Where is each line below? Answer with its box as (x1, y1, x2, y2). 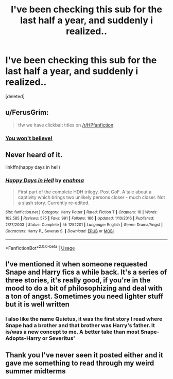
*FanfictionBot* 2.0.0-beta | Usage (5, 244, 75, 251)
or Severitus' (42, 335, 76, 342)
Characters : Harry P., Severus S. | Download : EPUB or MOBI (5, 228, 114, 233)
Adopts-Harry (5, 335, 41, 342)
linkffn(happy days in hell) (5, 164, 61, 170)
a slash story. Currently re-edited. (18, 200, 90, 206)
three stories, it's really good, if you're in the (5, 276, 151, 285)
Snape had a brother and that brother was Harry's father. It (5, 322, 155, 329)
